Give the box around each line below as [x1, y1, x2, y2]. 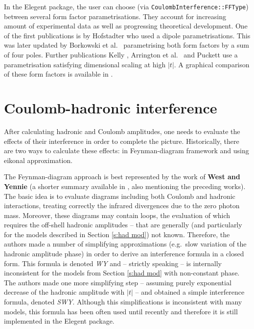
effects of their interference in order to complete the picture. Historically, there [4, 136, 239, 146]
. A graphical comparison [174, 59, 250, 69]
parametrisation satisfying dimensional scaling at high [4, 59, 166, 69]
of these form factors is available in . [4, 69, 113, 79]
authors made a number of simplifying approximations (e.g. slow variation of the [4, 239, 247, 249]
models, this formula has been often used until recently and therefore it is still [4, 306, 238, 316]
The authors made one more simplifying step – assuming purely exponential [4, 277, 231, 287]
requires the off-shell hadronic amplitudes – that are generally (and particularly [4, 219, 242, 230]
